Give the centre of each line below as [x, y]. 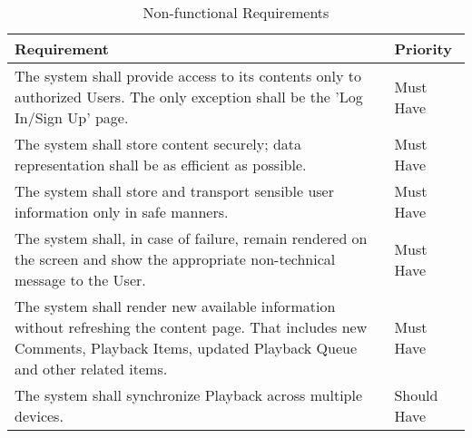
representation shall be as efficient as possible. [161, 165]
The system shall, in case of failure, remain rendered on [191, 238]
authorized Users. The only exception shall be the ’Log [189, 97]
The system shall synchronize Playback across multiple [189, 395]
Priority [423, 49]
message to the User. [80, 280]
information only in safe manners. [122, 212]
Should [416, 395]
